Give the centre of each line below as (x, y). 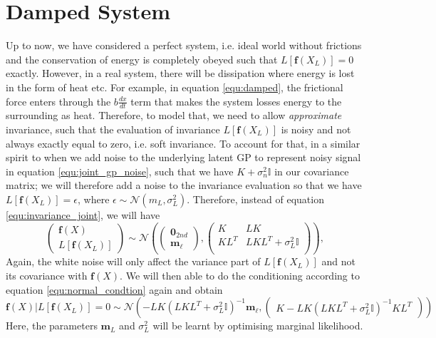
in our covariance (312, 171)
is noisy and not (316, 129)
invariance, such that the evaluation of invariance (113, 129)
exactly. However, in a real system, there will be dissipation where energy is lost (180, 73)
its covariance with (47, 275)
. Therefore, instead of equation (255, 199)
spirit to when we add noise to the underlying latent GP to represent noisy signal (183, 157)
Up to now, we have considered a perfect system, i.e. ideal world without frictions (184, 45)
